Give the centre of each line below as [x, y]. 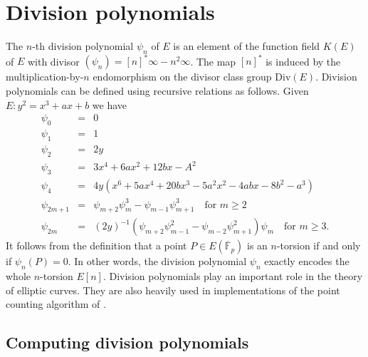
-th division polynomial [83, 46]
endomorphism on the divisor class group [182, 77]
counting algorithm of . [56, 304]
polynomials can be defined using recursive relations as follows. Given [157, 91]
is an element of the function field [247, 46]
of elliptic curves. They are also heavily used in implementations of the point [173, 290]
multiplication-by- [45, 77]
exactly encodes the [307, 261]
